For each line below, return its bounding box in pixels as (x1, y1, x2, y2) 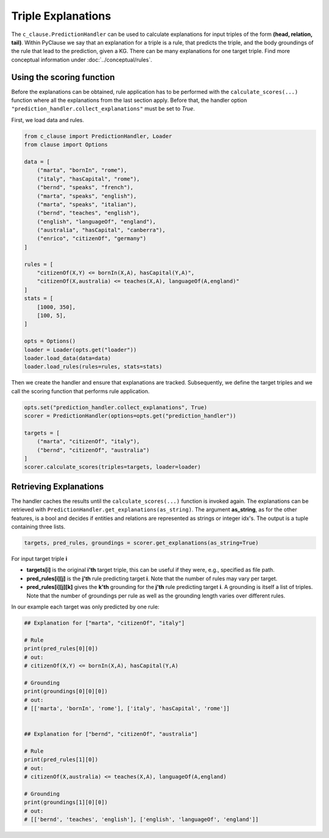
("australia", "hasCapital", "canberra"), (37, 226, 166, 234)
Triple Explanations (11, 9, 111, 23)
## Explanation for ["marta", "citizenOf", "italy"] (24, 619, 185, 626)
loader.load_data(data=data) (24, 355, 111, 361)
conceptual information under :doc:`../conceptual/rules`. (11, 56, 152, 63)
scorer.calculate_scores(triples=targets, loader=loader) (24, 464, 201, 471)
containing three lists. (11, 523, 66, 530)
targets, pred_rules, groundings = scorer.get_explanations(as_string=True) (24, 540, 259, 546)
